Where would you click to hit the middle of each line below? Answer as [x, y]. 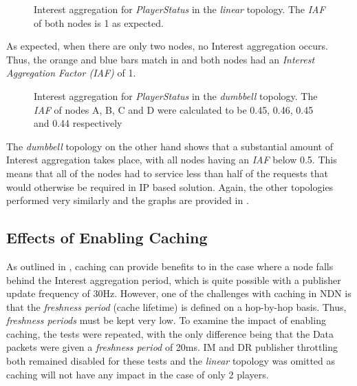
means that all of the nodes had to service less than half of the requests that [167, 173]
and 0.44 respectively [78, 123]
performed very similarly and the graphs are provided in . [128, 200]
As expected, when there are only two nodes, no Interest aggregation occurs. [167, 46]
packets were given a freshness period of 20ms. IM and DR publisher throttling [172, 347]
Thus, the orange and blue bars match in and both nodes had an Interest [161, 59]
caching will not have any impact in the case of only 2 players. [138, 374]
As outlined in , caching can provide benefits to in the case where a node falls [170, 266]
